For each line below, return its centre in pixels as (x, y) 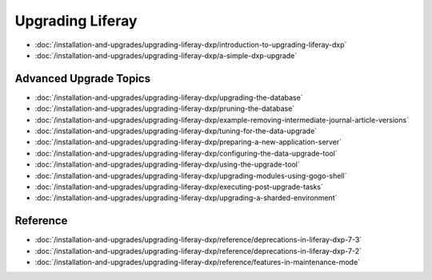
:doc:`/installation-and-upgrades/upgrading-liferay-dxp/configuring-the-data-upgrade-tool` (186, 153)
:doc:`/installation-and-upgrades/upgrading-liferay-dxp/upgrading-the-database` (169, 97)
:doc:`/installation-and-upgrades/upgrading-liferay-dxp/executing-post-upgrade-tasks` (179, 187)
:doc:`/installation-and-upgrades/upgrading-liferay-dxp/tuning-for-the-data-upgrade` (176, 131)
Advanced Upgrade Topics (83, 79)
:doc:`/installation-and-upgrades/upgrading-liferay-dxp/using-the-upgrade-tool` (167, 164)
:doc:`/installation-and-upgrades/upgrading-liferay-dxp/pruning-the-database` (165, 108)
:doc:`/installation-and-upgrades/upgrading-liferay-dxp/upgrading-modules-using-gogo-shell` (191, 175)
